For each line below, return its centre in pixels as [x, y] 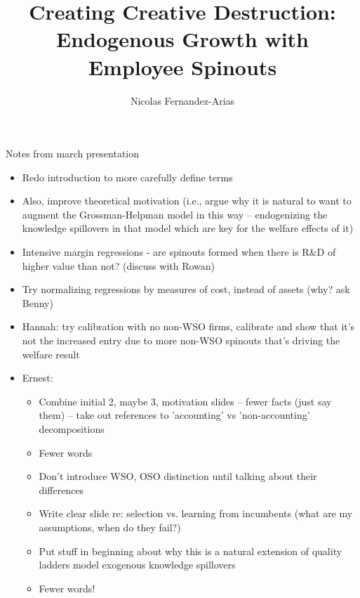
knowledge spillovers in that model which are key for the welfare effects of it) [188, 228]
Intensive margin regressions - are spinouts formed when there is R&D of [179, 252]
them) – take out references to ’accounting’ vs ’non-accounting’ [174, 415]
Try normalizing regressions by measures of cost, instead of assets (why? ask [186, 289]
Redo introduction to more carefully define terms [127, 177]
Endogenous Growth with [182, 39]
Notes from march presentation [73, 154]
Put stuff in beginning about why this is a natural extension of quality [191, 551]
